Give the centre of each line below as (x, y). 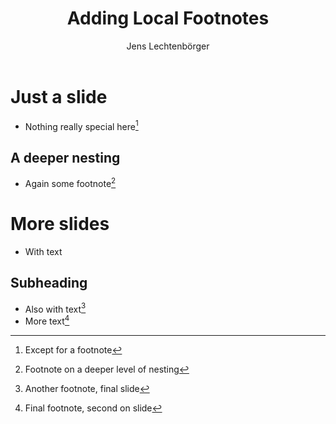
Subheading (49, 283)
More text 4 (47, 320)
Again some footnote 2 (70, 182)
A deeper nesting (65, 157)
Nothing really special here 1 (81, 125)
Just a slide (59, 96)
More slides (60, 224)
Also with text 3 (55, 308)
